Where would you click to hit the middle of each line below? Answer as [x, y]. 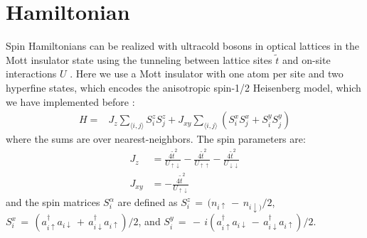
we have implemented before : [70, 101]
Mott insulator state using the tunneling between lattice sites [139, 59]
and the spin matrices [53, 202]
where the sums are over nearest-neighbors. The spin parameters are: [156, 139]
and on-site [306, 59]
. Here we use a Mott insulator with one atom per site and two [207, 74]
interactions [31, 74]
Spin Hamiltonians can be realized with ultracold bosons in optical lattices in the [183, 46]
